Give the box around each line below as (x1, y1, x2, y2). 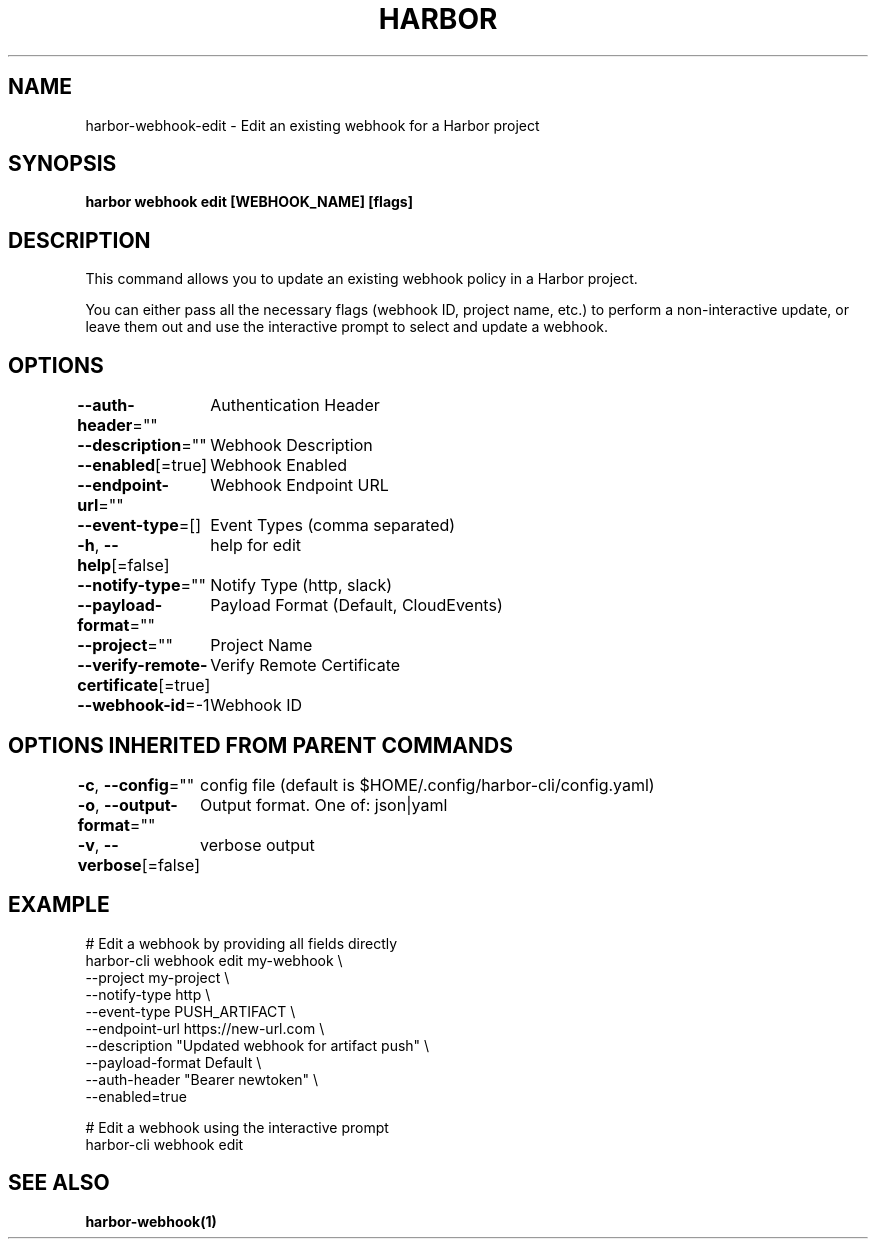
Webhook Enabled (210, 455, 348, 476)
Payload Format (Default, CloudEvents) (210, 595, 503, 616)
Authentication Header (210, 395, 380, 416)
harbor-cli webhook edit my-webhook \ (85, 951, 343, 969)
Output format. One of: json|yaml (200, 794, 448, 815)
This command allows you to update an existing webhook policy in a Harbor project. (85, 270, 638, 288)
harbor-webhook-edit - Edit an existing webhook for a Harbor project (85, 116, 540, 134)
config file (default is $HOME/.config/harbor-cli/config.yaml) (200, 774, 655, 795)
